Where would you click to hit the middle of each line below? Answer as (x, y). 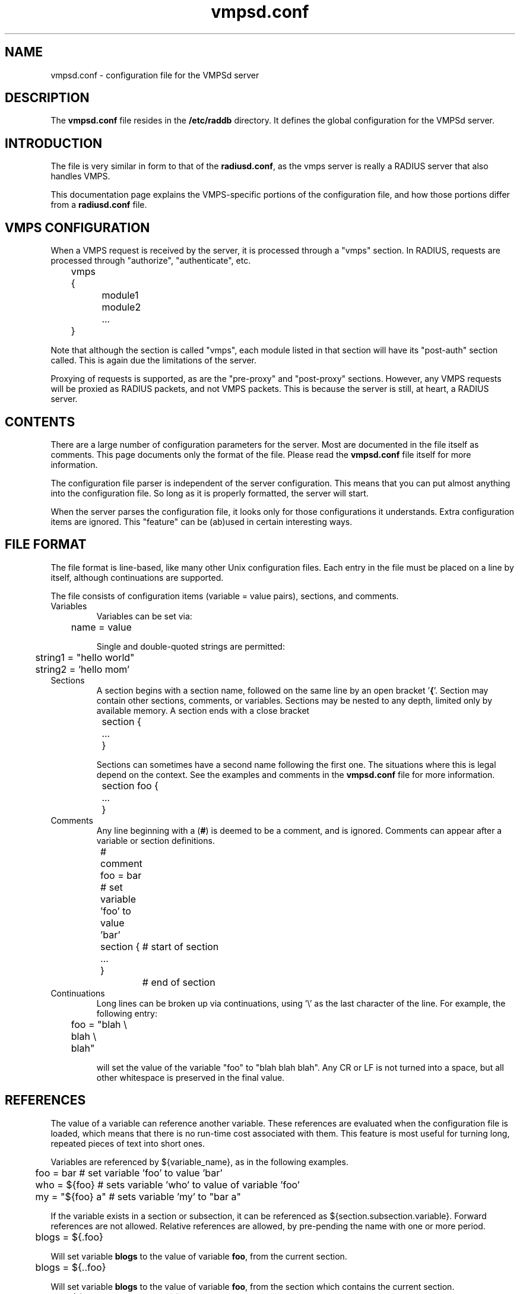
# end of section (179, 982)
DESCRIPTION (47, 98)
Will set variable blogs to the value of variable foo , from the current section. (199, 1256)
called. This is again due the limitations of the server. (154, 360)
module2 (121, 307)
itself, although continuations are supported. (137, 577)
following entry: (127, 1013)
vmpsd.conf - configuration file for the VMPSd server (155, 75)
